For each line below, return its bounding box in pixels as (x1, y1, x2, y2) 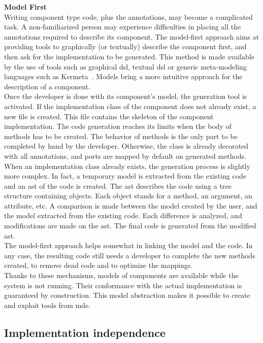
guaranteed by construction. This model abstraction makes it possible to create (4, 290, 250, 300)
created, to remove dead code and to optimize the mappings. (4, 260, 193, 270)
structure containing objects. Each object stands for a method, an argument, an (4, 190, 252, 201)
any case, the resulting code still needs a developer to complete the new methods (4, 250, 255, 260)
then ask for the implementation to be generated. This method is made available (4, 51, 255, 61)
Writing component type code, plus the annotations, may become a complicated (4, 11, 253, 22)
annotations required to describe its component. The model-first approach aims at (4, 31, 259, 42)
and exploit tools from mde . (4, 299, 91, 310)
